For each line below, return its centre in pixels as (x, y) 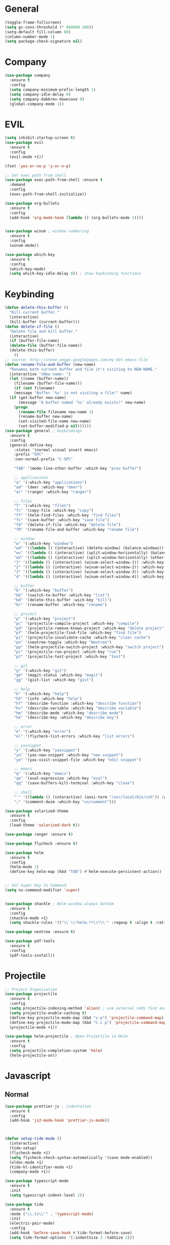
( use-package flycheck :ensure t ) (41, 843)
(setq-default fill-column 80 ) (38, 32)
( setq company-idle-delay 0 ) (40, 94)
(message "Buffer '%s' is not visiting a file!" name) (73, 393)
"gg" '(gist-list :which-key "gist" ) (54, 680)
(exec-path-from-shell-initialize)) (48, 194)
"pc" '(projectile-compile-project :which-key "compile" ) (76, 623)
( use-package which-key (30, 255)
